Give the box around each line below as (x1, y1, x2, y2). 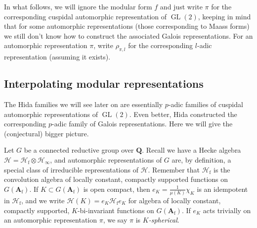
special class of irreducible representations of (4, 164, 138, 174)
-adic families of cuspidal (168, 99, 243, 109)
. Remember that (148, 164, 200, 174)
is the (214, 164, 230, 174)
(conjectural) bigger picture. (4, 128, 89, 138)
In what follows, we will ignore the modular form (4, 1, 152, 11)
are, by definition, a (171, 154, 231, 165)
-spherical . (148, 215, 179, 225)
